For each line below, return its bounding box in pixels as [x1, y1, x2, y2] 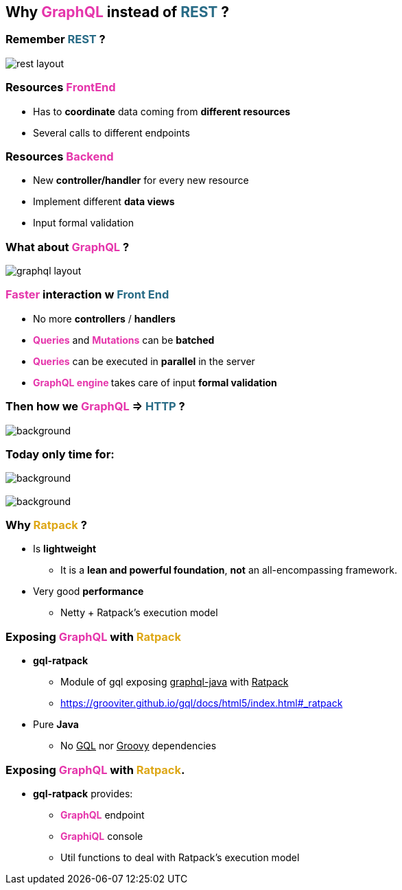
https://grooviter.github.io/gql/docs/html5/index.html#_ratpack [60, 697, 343, 710]
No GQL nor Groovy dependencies [60, 740, 217, 752]
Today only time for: [5, 447, 115, 461]
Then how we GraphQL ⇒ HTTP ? [5, 399, 185, 414]
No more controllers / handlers [33, 312, 176, 325]
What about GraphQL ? [5, 239, 130, 254]
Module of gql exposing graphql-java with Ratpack [60, 676, 289, 688]
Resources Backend [5, 149, 114, 163]
